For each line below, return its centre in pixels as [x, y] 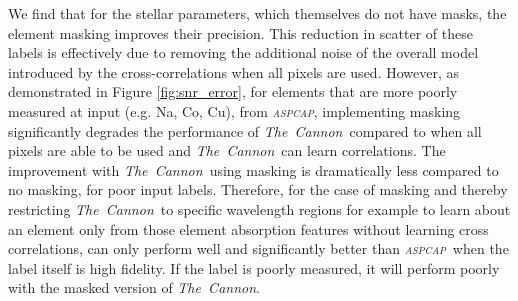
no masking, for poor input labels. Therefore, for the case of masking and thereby [258, 189]
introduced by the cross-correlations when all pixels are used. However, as [233, 71]
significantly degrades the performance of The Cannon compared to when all [245, 130]
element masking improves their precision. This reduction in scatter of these [240, 32]
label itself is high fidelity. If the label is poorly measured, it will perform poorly [254, 267]
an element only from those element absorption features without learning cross [248, 228]
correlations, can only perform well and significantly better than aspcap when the [258, 248]
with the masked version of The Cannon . [134, 287]
